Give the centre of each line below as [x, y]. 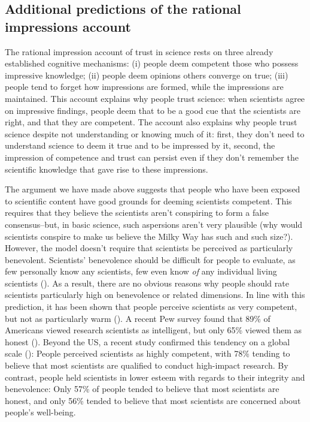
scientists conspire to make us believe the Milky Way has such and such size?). [149, 236]
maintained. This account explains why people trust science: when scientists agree [155, 98]
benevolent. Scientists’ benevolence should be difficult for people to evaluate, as [150, 259]
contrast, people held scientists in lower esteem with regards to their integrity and [155, 377]
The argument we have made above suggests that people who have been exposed [153, 189]
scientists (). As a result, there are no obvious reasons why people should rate [147, 283]
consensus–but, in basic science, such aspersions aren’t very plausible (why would [154, 224]
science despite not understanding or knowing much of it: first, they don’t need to [155, 133]
